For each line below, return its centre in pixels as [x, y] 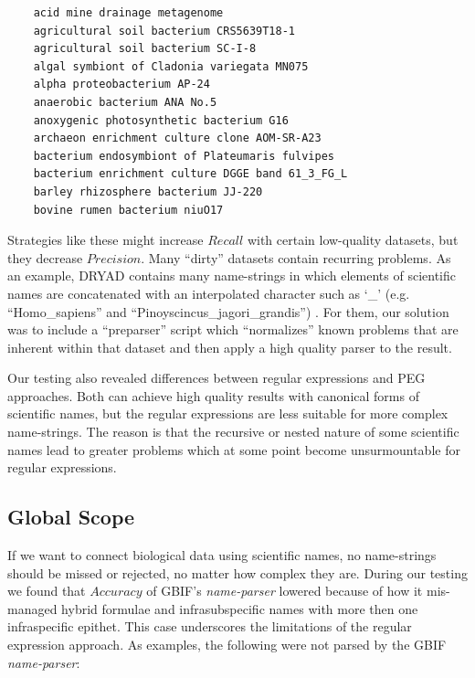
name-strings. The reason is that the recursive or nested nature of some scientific [233, 432]
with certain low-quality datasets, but [353, 240]
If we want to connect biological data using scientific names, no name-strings [222, 555]
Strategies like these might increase [106, 240]
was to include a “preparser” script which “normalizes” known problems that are [233, 329]
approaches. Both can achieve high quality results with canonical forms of [213, 395]
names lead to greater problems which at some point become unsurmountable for [234, 449]
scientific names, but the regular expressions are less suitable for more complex [228, 413]
